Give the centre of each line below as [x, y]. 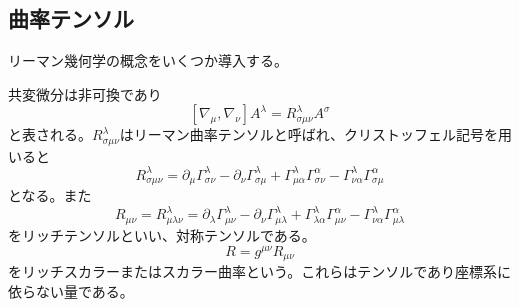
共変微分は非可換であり [85, 93]
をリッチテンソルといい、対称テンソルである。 [162, 235]
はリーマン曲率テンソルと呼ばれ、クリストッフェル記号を [308, 134]
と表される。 [50, 134]
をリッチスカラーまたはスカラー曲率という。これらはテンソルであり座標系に [260, 271]
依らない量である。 [71, 290]
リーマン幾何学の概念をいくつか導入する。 [148, 60]
